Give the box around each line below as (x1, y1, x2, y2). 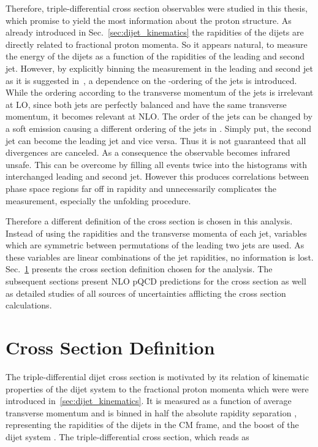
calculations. (6, 299, 52, 311)
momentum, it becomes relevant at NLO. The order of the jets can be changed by (6, 110, 312, 123)
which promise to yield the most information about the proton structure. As (6, 13, 292, 26)
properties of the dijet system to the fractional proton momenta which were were (6, 382, 309, 395)
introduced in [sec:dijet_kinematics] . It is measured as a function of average (6, 394, 292, 407)
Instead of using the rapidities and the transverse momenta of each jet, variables (6, 226, 307, 239)
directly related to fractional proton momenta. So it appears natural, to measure (6, 37, 308, 50)
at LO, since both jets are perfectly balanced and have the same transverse (6, 97, 287, 110)
